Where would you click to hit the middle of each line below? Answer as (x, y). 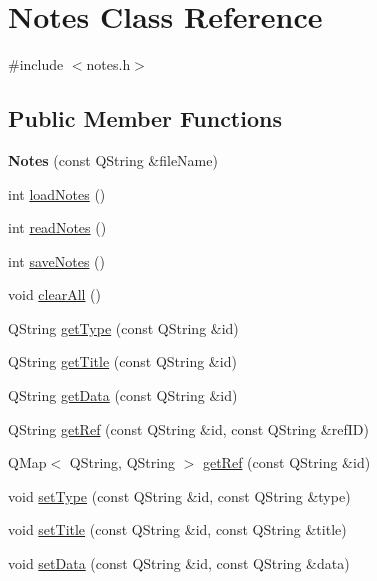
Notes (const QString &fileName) (113, 159)
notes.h (108, 64)
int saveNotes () (56, 260)
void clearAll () (55, 294)
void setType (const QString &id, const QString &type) (179, 495)
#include (36, 64)
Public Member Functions (145, 118)
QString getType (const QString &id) (123, 327)
